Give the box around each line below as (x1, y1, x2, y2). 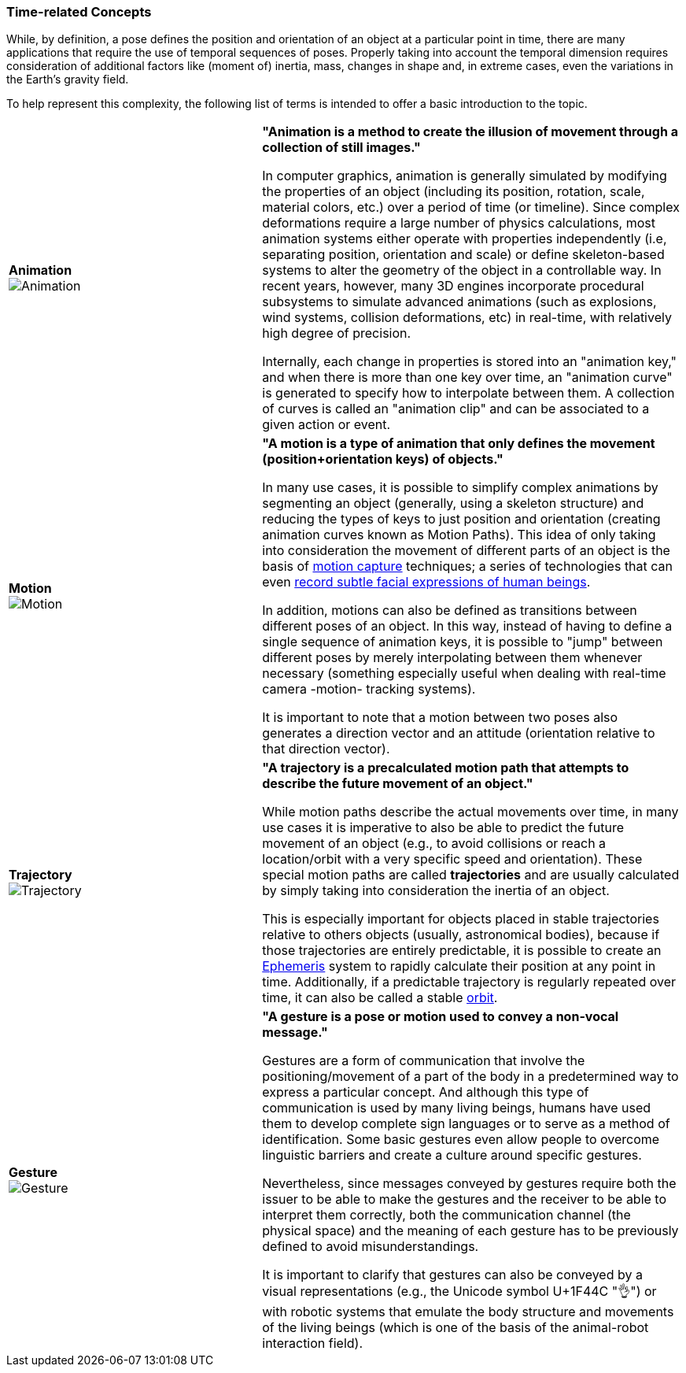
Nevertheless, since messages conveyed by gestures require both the (262, 1175, 677, 1192)
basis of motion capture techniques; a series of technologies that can (262, 558, 673, 575)
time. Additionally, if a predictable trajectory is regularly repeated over (262, 974, 677, 990)
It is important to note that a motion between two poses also (262, 709, 618, 726)
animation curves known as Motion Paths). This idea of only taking (262, 527, 656, 543)
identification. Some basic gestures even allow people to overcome (262, 1131, 660, 1148)
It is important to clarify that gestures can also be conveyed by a (262, 1267, 643, 1283)
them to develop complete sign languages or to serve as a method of (262, 1116, 670, 1132)
